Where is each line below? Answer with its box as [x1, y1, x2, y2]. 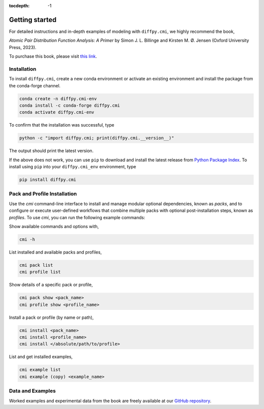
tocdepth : [9, 3, 30, 8]
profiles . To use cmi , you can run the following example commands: [9, 214, 145, 220]
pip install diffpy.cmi [19, 177, 77, 182]
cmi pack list [19, 262, 53, 268]
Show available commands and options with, [9, 224, 99, 229]
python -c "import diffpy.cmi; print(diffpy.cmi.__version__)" [19, 135, 175, 141]
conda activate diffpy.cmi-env [19, 109, 95, 115]
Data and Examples [9, 387, 56, 394]
